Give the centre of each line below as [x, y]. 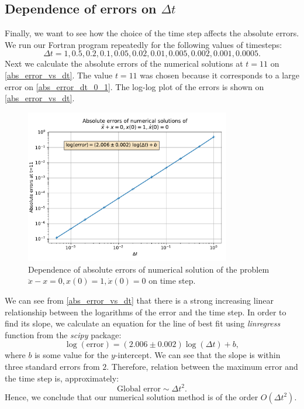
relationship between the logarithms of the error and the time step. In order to [146, 312]
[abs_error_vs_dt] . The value [59, 75]
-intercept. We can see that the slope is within [198, 355]
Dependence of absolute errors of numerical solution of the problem [149, 269]
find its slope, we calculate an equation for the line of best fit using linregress [143, 323]
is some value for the [72, 355]
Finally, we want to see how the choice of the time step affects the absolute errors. [152, 33]
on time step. [172, 281]
